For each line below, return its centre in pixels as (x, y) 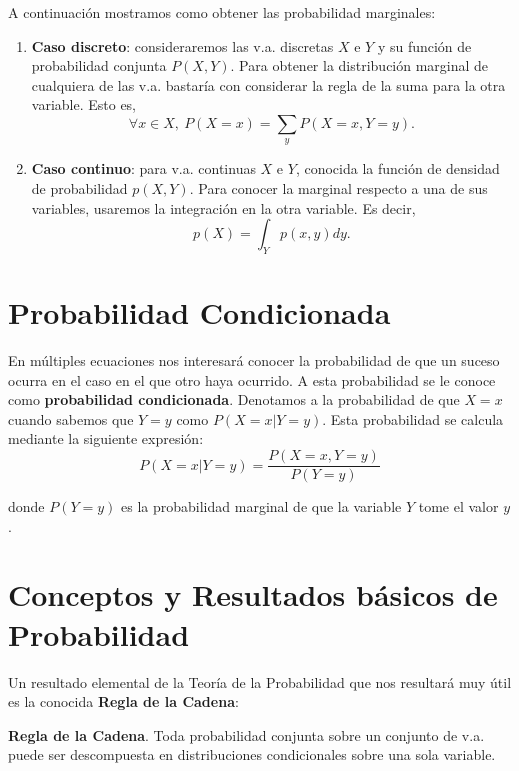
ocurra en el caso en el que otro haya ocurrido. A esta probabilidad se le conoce (252, 379)
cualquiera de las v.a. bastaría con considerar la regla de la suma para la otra (268, 84)
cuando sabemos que (71, 418)
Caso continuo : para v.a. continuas (143, 168)
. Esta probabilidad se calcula (413, 418)
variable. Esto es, (84, 104)
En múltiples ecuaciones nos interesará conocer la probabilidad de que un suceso (254, 360)
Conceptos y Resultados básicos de (253, 594)
